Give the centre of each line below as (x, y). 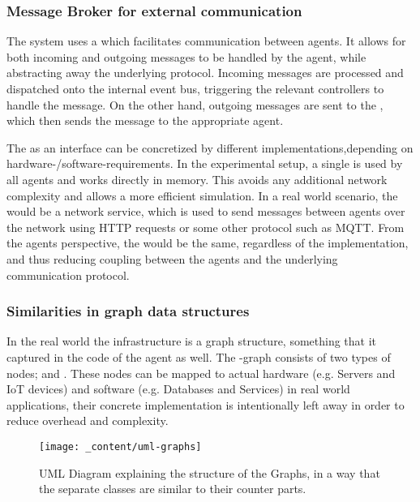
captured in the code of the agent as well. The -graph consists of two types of (199, 356)
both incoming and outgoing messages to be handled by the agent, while (186, 56)
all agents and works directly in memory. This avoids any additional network (197, 179)
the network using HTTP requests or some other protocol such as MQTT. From (206, 227)
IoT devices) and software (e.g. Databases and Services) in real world (178, 389)
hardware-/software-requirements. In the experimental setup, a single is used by (205, 163)
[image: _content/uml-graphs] (120, 446)
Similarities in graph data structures (128, 311)
